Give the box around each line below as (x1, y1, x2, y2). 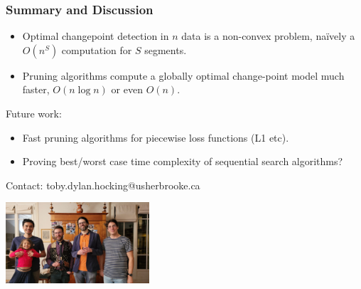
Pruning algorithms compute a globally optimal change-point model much (22, 68, 345, 83)
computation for (61, 42, 132, 57)
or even (111, 82, 143, 97)
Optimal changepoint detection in (22, 28, 169, 43)
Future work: (6, 106, 62, 120)
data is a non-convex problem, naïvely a (181, 28, 355, 43)
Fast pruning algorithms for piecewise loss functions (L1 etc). (22, 130, 289, 144)
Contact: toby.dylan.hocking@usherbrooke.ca (6, 177, 200, 192)
